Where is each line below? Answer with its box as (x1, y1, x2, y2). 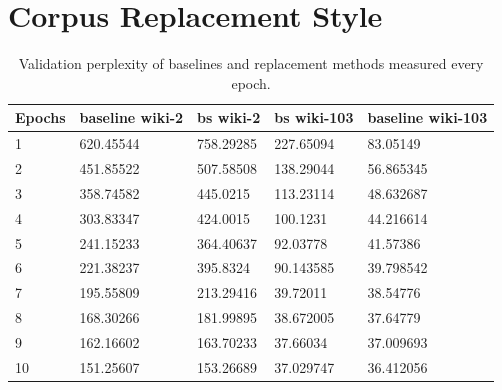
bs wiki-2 (197, 107, 261, 128)
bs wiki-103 (274, 107, 354, 128)
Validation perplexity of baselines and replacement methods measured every (18, 53, 484, 74)
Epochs (15, 107, 66, 128)
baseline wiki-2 (79, 107, 184, 128)
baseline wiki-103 (367, 107, 488, 128)
